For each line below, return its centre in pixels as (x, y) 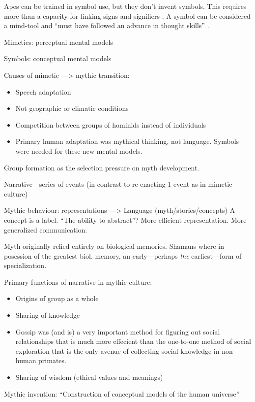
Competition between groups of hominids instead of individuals (111, 124)
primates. (52, 360)
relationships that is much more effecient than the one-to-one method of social (133, 341)
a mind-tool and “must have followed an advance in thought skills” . (107, 25)
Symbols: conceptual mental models (58, 58)
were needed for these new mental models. (79, 151)
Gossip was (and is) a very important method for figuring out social (118, 331)
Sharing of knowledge (48, 315)
